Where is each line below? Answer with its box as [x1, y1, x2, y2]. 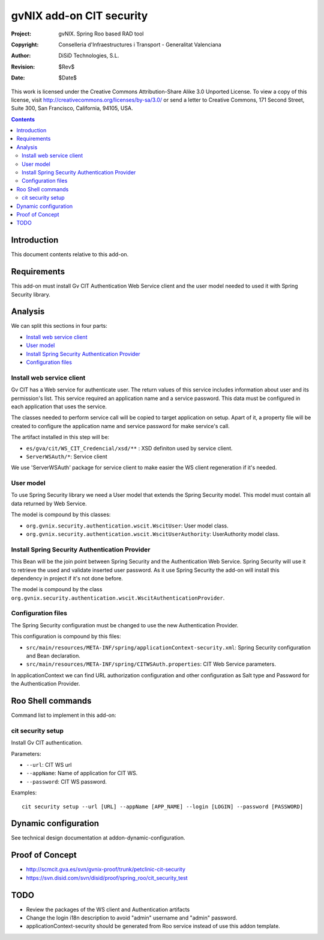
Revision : [11, 63, 35, 70]
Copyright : [11, 41, 39, 48]
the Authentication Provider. [11, 680, 80, 687]
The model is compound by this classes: [11, 511, 111, 518]
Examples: [11, 789, 37, 796]
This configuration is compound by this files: [11, 633, 121, 640]
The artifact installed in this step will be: [11, 434, 110, 441]
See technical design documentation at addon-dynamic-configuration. [11, 834, 185, 841]
